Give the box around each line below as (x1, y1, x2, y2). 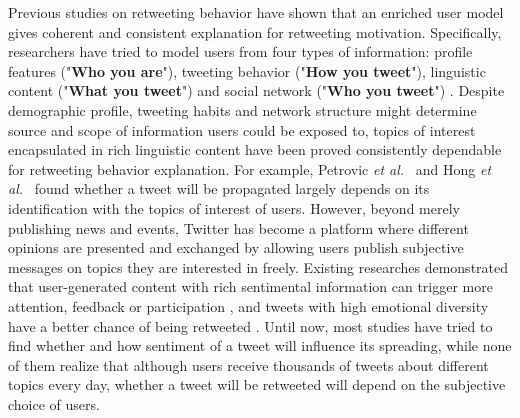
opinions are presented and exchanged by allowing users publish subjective (8, 237, 464, 258)
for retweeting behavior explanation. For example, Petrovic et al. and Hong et (8, 158, 492, 179)
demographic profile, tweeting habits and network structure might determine (8, 99, 477, 120)
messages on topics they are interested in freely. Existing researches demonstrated (8, 256, 509, 277)
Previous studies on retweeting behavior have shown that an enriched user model (8, 2, 504, 22)
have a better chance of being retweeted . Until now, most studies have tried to (8, 315, 493, 336)
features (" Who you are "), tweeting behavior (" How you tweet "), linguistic (8, 60, 486, 81)
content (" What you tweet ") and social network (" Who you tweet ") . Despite (8, 80, 505, 101)
